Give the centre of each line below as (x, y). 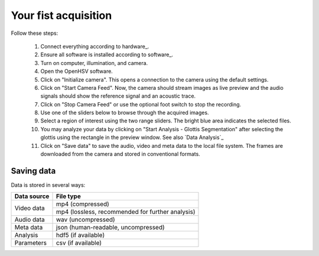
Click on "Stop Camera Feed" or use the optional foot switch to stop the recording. (141, 104)
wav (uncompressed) (85, 220)
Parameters (31, 243)
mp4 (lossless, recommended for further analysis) (126, 212)
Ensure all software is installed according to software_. (107, 55)
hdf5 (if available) (80, 235)
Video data (30, 208)
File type (68, 196)
